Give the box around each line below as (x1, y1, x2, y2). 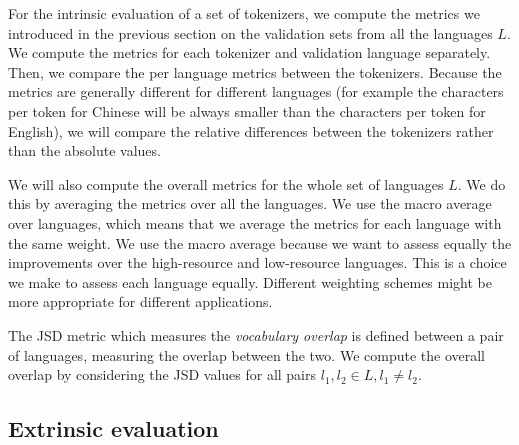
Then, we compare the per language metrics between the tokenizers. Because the (8, 61, 502, 82)
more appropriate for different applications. (8, 291, 273, 312)
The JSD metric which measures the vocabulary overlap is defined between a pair (8, 324, 504, 345)
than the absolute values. (8, 140, 161, 161)
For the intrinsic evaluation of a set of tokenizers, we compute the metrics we (8, 3, 480, 23)
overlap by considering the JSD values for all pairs (8, 364, 317, 385)
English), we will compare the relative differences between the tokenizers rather (8, 120, 494, 141)
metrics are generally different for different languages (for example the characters (8, 81, 504, 102)
